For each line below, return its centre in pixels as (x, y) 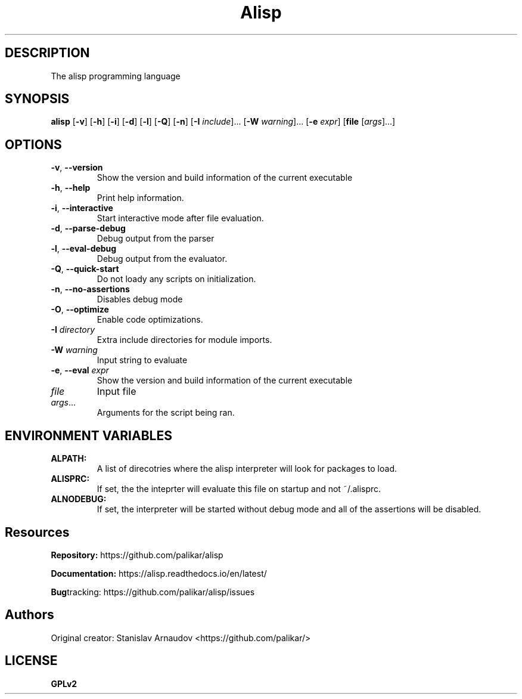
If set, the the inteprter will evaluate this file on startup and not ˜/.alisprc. (239, 489)
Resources (37, 532)
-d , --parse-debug (88, 228)
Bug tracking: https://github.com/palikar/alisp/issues (153, 592)
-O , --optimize (80, 310)
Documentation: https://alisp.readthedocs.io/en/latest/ (159, 573)
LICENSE (31, 661)
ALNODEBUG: (79, 499)
